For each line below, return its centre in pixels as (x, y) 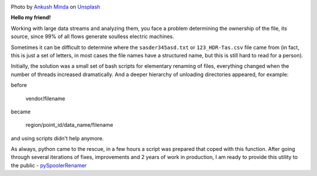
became (21, 112)
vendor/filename (45, 98)
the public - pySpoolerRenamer (49, 165)
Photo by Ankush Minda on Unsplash (55, 7)
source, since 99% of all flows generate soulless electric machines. (92, 37)
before (19, 85)
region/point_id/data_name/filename (70, 125)
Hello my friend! (31, 18)
